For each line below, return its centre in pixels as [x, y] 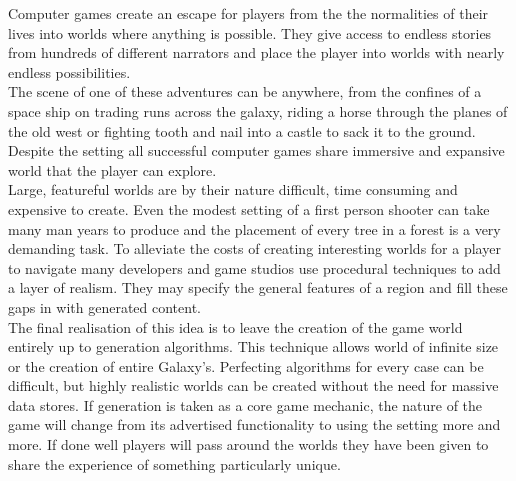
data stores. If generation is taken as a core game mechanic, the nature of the [245, 404]
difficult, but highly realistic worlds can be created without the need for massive [253, 385]
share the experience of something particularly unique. [174, 463]
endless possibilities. [69, 71]
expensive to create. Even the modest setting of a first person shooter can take [249, 208]
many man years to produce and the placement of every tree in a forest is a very [254, 228]
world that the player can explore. [112, 169]
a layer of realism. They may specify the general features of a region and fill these [258, 287]
